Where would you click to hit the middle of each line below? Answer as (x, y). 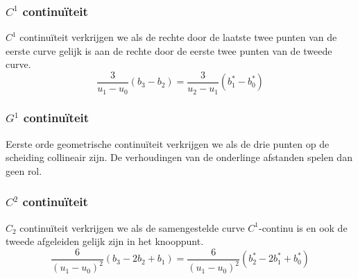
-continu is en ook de (303, 227)
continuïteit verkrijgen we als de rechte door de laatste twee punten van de (178, 37)
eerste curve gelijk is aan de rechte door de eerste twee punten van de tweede (169, 50)
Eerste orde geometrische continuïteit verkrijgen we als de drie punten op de (168, 143)
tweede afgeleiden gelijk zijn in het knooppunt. (105, 241)
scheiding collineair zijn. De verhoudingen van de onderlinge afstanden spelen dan (179, 157)
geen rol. (24, 170)
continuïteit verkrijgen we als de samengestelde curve (132, 227)
